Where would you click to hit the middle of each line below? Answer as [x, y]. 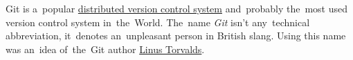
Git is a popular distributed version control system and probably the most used [177, 8]
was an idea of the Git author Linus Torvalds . [105, 49]
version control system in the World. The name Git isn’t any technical [158, 22]
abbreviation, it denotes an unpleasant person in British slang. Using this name [176, 36]
